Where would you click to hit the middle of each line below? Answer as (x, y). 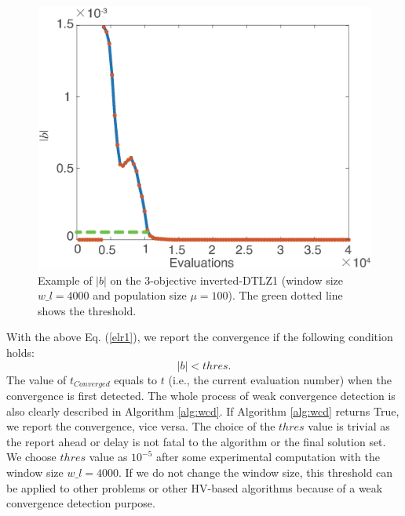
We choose (31, 457)
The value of (36, 379)
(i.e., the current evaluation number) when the (280, 379)
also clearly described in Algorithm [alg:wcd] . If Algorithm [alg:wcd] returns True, (203, 411)
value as (108, 457)
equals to (136, 379)
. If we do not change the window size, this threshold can (256, 472)
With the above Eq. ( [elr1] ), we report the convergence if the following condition (200, 337)
